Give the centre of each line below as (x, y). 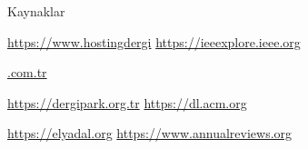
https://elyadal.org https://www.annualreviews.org (150, 133)
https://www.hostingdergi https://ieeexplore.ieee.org (154, 41)
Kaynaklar (36, 11)
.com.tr (27, 72)
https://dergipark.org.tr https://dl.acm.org (127, 102)
